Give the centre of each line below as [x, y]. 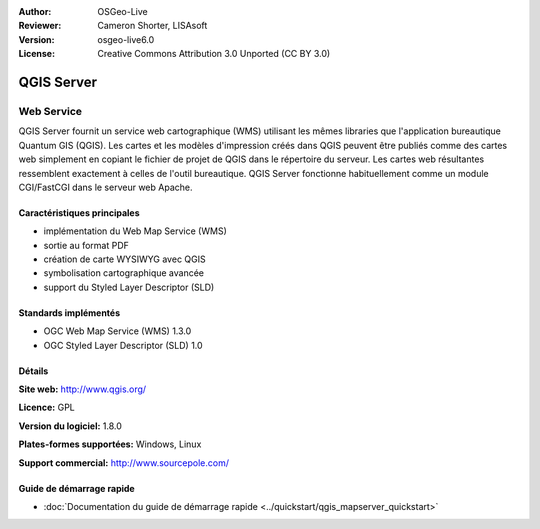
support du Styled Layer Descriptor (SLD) [129, 287]
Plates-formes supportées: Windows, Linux [110, 444]
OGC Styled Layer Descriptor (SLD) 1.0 [123, 345]
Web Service [50, 111]
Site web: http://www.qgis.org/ [82, 389]
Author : [35, 11]
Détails [33, 371]
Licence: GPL [46, 407]
